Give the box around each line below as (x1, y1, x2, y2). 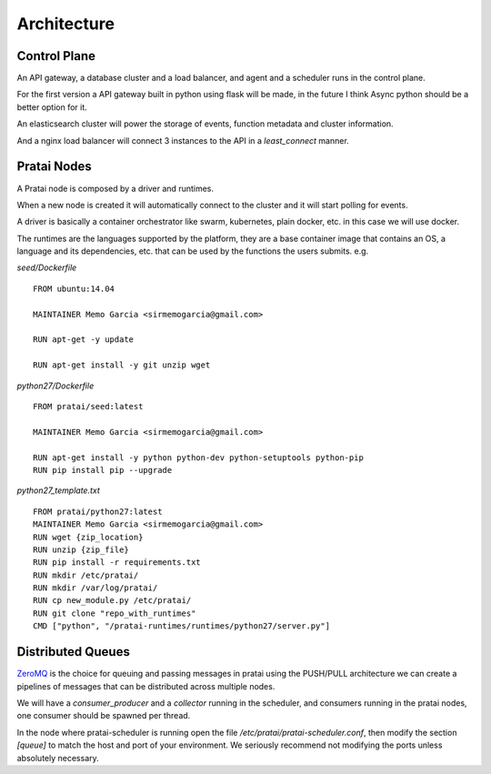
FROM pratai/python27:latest (33, 506, 163, 517)
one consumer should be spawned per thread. (16, 710, 191, 721)
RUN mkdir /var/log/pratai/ (33, 583, 158, 593)
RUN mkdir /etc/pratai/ (33, 569, 139, 580)
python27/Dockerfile (16, 380, 95, 391)
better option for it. (16, 101, 88, 113)
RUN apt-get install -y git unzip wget (33, 360, 211, 370)
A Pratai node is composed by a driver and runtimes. (16, 183, 214, 194)
